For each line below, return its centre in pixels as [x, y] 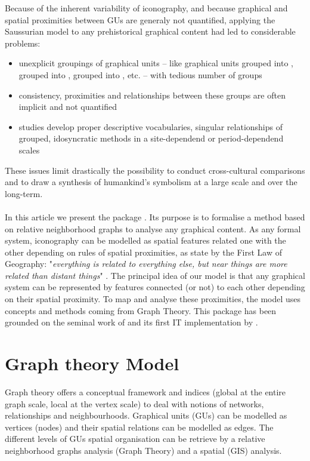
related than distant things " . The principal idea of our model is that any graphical [155, 275]
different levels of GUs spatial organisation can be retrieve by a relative [135, 439]
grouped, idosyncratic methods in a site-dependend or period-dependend [151, 138]
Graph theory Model [92, 363]
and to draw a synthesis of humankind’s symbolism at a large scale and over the [151, 182]
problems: [23, 43]
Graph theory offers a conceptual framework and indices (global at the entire [145, 391]
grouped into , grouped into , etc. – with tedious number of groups [140, 74]
